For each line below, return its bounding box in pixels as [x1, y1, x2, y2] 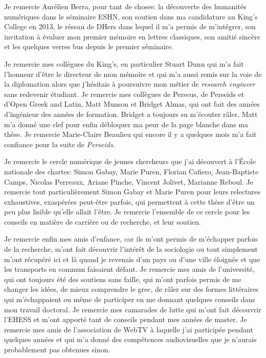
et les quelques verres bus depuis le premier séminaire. [4, 41, 174, 52]
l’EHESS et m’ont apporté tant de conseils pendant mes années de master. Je [4, 314, 247, 325]
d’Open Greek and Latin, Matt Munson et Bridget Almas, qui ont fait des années [4, 98, 260, 109]
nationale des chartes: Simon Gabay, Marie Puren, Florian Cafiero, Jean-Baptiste [4, 166, 259, 176]
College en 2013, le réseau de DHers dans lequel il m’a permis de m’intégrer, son [4, 21, 256, 32]
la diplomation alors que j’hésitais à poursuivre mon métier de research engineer [4, 78, 255, 89]
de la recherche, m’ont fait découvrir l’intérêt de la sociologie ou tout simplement [4, 244, 258, 254]
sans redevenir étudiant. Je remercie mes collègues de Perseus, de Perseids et [4, 88, 245, 99]
